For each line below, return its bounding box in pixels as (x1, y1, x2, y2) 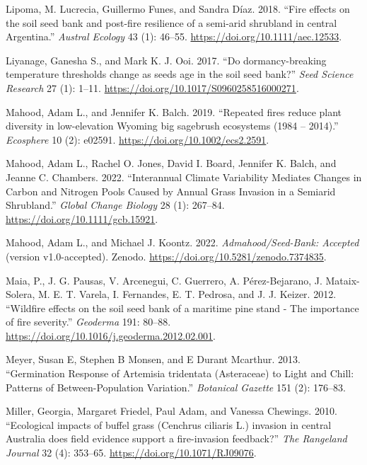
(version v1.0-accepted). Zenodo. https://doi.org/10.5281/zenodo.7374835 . (6, 248, 327, 263)
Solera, (6, 287, 35, 302)
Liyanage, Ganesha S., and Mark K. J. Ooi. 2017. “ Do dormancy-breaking (6, 52, 327, 67)
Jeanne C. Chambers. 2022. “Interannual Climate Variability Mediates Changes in (6, 169, 362, 184)
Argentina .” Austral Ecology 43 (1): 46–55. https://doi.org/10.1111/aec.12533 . (6, 29, 342, 44)
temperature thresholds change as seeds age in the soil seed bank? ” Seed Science (6, 67, 354, 81)
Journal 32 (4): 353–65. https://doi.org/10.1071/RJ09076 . (6, 445, 257, 460)
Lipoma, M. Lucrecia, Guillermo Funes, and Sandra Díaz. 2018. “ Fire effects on (6, 1, 350, 16)
